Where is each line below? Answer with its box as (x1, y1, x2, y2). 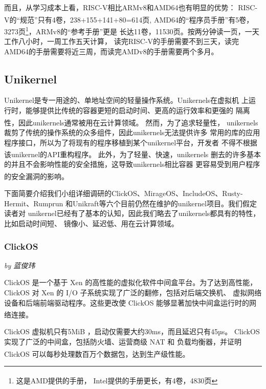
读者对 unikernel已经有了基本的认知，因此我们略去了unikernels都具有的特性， (4, 208, 260, 219)
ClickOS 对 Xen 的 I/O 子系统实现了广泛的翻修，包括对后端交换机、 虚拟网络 (4, 287, 262, 297)
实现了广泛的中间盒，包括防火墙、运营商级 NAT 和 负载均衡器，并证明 (4, 336, 241, 347)
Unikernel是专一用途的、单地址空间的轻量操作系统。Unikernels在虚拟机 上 (4, 95, 249, 105)
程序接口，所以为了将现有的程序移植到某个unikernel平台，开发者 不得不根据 (4, 137, 257, 147)
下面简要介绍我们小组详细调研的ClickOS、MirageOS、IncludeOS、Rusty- (4, 188, 243, 199)
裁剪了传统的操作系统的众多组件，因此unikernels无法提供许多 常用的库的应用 (4, 126, 260, 137)
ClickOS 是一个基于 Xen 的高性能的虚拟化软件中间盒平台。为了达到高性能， (4, 277, 257, 288)
